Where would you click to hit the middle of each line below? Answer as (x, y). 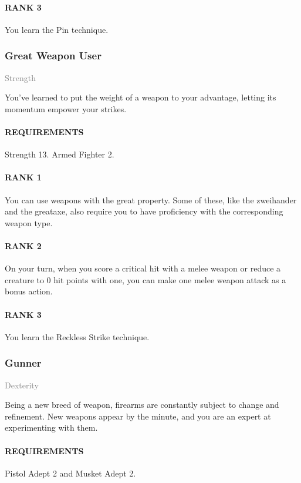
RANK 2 (23, 245)
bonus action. (29, 291)
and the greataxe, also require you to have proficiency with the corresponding (144, 211)
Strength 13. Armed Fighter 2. (60, 154)
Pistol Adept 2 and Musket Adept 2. (70, 473)
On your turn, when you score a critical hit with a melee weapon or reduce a (143, 268)
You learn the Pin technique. (57, 29)
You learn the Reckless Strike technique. (77, 336)
